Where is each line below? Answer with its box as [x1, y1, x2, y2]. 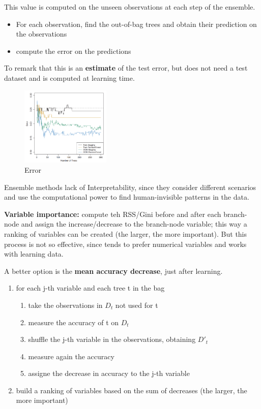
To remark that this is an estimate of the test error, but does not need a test [4, 62, 248, 73]
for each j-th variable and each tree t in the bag [16, 282, 165, 293]
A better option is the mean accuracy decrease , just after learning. [4, 265, 223, 276]
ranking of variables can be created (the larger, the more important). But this [4, 228, 247, 239]
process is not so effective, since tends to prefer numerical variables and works [4, 238, 247, 249]
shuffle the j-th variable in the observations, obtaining [28, 334, 196, 344]
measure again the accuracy [28, 351, 114, 361]
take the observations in [28, 299, 103, 310]
